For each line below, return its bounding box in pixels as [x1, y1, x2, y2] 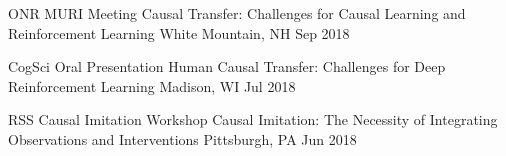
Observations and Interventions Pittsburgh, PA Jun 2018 [8, 128, 357, 149]
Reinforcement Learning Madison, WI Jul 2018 [8, 75, 296, 96]
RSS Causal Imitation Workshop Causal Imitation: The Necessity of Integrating [8, 109, 498, 130]
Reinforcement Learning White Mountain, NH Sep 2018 [8, 22, 350, 43]
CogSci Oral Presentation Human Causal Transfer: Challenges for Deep [8, 56, 446, 77]
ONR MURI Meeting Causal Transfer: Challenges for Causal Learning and [8, 3, 466, 23]
